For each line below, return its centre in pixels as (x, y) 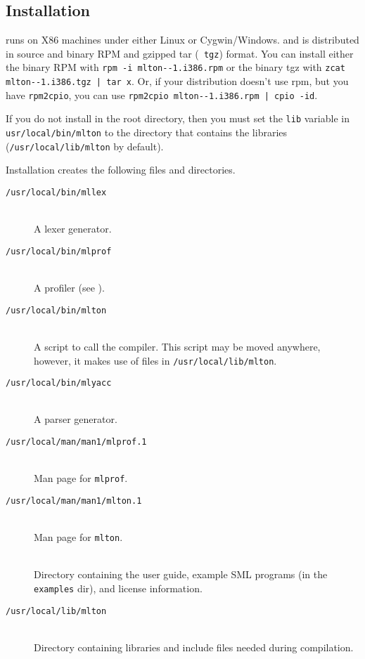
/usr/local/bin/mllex (56, 192)
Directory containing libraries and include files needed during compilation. (194, 647)
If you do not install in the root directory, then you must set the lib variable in (178, 118)
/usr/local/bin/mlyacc (59, 383)
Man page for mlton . (78, 537)
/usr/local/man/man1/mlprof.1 (76, 442)
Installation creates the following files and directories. (121, 170)
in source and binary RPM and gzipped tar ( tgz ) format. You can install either (180, 53)
